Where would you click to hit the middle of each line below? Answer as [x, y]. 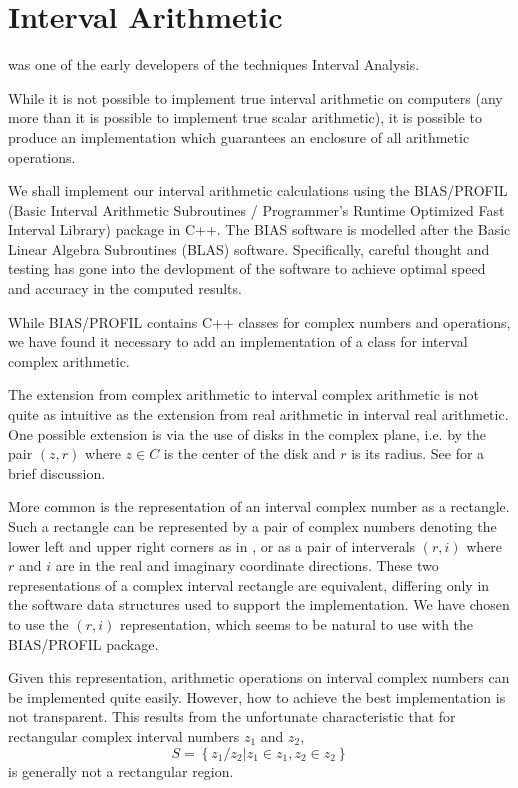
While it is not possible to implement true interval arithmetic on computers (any [255, 97]
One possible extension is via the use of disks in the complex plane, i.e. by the [247, 433]
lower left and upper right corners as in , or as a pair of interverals [212, 545]
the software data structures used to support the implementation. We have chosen [259, 604]
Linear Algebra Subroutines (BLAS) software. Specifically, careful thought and [249, 248]
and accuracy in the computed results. [125, 288]
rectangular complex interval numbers [124, 735]
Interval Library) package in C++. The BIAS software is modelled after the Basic [259, 229]
